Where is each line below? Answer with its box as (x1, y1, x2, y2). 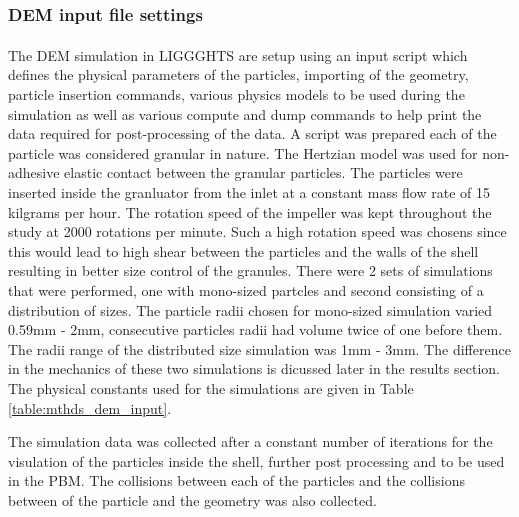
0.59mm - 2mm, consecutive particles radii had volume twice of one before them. (8, 319, 503, 340)
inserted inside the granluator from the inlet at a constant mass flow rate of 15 (8, 182, 491, 203)
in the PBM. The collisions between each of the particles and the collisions (8, 470, 465, 491)
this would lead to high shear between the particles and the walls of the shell (8, 240, 479, 261)
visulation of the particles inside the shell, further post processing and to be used (8, 450, 505, 471)
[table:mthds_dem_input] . (8, 397, 172, 418)
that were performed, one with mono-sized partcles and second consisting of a (8, 280, 484, 300)
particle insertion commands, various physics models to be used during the (8, 84, 465, 105)
